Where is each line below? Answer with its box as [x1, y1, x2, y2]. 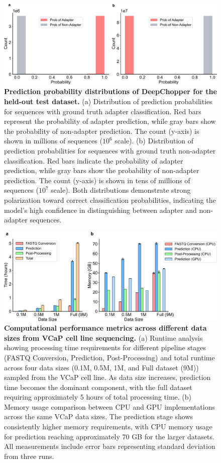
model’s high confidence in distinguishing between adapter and [4, 204, 197, 215]
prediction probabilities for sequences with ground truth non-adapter [4, 145, 216, 156]
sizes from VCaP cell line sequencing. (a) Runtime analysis [4, 332, 203, 343]
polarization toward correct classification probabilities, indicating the [4, 194, 216, 205]
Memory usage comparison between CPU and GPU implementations [4, 401, 215, 412]
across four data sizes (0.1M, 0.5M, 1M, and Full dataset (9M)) [4, 362, 199, 372]
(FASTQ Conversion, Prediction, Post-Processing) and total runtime [4, 352, 215, 362]
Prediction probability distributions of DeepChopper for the [4, 86, 217, 97]
